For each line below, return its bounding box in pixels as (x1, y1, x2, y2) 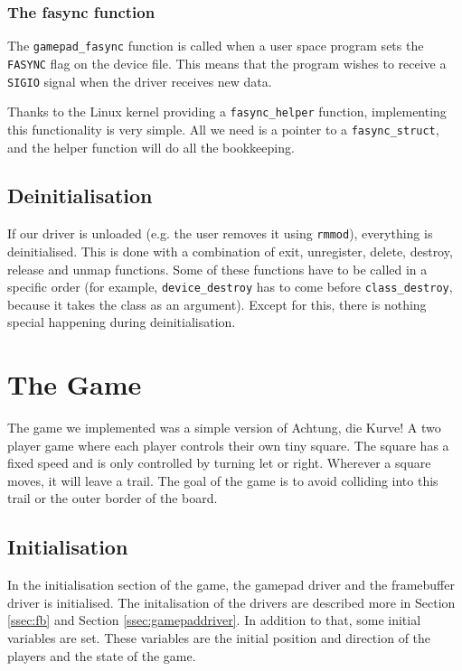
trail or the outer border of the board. (7, 489, 218, 508)
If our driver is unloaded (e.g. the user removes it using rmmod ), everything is (7, 224, 433, 243)
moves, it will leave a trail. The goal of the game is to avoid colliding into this (7, 471, 438, 489)
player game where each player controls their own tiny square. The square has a (7, 435, 449, 454)
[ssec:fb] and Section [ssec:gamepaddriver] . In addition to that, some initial (7, 610, 421, 629)
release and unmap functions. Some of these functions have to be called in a (7, 259, 428, 278)
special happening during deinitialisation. (7, 312, 236, 331)
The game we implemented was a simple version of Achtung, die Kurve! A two (7, 418, 441, 437)
